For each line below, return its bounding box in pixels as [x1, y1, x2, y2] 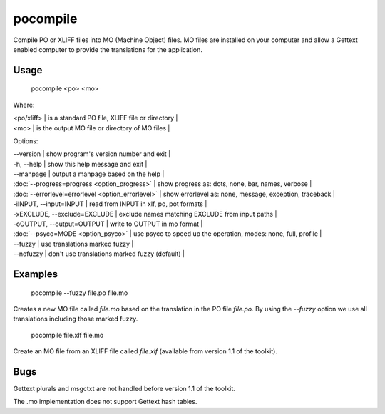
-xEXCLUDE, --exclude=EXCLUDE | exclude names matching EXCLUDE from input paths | [13, 209, 277, 218]
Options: [13, 136, 38, 145]
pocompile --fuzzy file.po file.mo [31, 289, 128, 297]
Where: [13, 100, 35, 109]
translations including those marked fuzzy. [13, 314, 138, 324]
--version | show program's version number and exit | [13, 150, 171, 158]
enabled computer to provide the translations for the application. [13, 45, 203, 53]
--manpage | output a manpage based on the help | [13, 170, 165, 178]
